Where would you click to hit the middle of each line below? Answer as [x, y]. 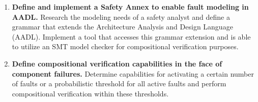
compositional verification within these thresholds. [90, 93]
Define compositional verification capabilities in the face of [117, 63]
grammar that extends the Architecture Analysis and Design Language [122, 27]
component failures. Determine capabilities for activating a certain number [133, 73]
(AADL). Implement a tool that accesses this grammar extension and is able [131, 36]
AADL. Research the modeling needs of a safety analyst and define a [121, 16]
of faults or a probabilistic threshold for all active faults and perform [119, 83]
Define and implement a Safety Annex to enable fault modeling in [130, 7]
